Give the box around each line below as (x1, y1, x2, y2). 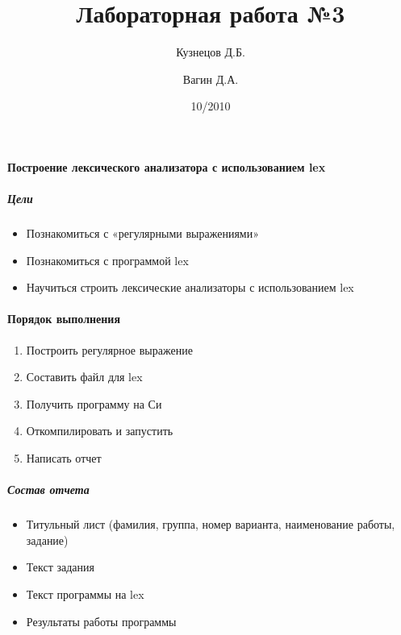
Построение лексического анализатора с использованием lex (7, 158, 326, 175)
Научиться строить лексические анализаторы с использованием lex (26, 279, 354, 296)
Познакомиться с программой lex (26, 251, 189, 268)
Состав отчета (7, 481, 90, 498)
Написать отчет (26, 450, 102, 467)
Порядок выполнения (7, 310, 120, 327)
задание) (26, 531, 69, 548)
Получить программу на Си (26, 395, 162, 412)
